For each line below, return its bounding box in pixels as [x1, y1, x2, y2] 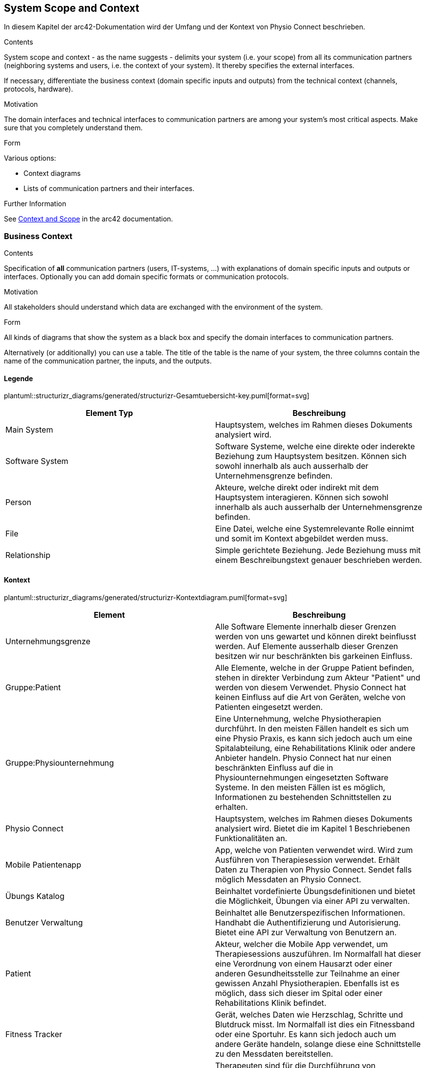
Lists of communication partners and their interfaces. [23, 184, 195, 193]
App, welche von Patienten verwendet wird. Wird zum [215, 845, 413, 855]
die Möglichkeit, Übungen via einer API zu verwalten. [215, 896, 410, 906]
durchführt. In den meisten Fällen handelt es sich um [215, 723, 409, 733]
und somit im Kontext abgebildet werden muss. [215, 534, 388, 544]
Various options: [4, 154, 56, 163]
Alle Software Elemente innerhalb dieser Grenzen [215, 621, 396, 631]
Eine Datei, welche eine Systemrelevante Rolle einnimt [215, 524, 414, 534]
